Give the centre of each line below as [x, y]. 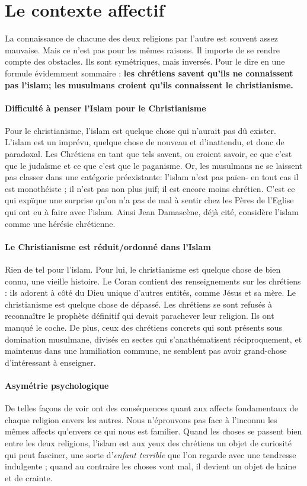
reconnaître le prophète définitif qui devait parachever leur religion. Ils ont [140, 316]
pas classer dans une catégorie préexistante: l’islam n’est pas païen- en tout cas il [152, 177]
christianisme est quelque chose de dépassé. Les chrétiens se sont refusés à [139, 304]
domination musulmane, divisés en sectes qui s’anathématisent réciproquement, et [153, 339]
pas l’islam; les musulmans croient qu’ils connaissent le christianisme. [149, 84]
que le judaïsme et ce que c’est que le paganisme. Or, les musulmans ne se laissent [154, 165]
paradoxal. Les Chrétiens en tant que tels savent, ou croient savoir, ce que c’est [148, 154]
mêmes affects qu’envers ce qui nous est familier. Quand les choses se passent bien [153, 431]
